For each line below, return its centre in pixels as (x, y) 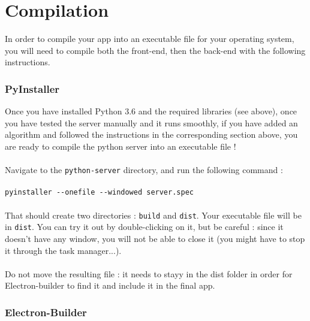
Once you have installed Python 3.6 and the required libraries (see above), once (151, 111)
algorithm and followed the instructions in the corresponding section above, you (151, 134)
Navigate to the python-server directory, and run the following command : (144, 170)
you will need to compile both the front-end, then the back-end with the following (155, 50)
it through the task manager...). (63, 250)
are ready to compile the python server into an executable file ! (121, 146)
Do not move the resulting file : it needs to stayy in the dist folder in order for (149, 273)
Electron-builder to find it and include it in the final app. (110, 285)
